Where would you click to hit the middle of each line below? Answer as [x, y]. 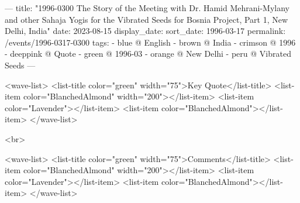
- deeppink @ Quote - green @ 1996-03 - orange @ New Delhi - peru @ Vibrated [148, 54]
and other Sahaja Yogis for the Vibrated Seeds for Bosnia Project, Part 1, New [146, 19]
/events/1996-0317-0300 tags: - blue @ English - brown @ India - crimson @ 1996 [150, 42]
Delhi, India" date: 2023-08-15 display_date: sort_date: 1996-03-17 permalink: [145, 31]
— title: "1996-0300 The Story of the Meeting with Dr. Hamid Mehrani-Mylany [147, 8]
